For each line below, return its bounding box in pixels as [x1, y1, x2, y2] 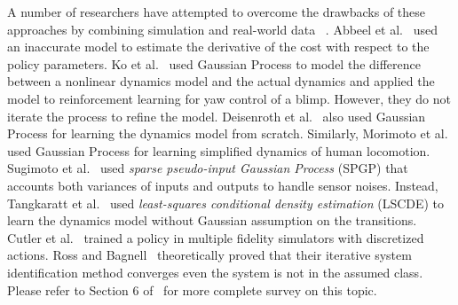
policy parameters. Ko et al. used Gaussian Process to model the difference [7, 54, 421, 73]
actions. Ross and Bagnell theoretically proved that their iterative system [7, 246, 412, 264]
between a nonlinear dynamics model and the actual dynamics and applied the [7, 72, 435, 90]
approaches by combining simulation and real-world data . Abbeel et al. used [7, 20, 438, 38]
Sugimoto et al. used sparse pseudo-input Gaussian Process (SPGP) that [7, 159, 408, 177]
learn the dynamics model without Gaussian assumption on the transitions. [7, 211, 417, 230]
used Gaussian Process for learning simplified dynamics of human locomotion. [7, 141, 430, 160]
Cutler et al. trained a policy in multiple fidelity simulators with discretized [7, 228, 424, 246]
